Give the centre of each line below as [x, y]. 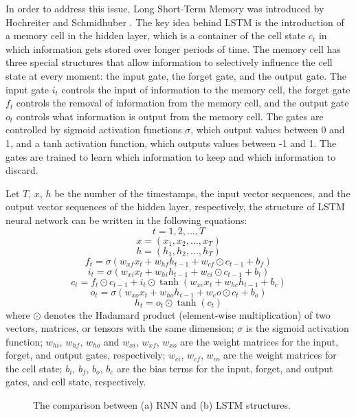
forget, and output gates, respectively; [86, 355]
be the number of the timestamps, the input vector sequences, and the [202, 193]
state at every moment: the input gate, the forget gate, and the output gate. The [176, 75]
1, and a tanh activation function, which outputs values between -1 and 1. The [171, 143]
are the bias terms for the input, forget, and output [225, 368]
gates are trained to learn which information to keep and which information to [171, 156]
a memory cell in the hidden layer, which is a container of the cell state [156, 35]
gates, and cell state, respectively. [76, 382]
